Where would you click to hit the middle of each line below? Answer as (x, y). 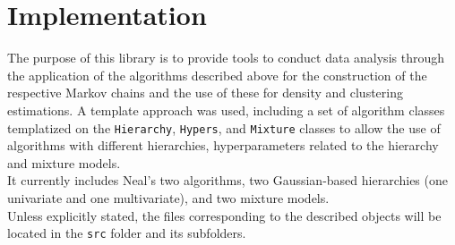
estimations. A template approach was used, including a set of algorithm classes (226, 110)
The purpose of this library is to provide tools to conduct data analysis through (226, 58)
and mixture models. (64, 162)
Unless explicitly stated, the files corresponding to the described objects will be (224, 215)
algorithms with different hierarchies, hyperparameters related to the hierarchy (223, 145)
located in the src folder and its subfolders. (127, 233)
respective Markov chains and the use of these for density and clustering (205, 93)
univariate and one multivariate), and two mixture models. (168, 197)
